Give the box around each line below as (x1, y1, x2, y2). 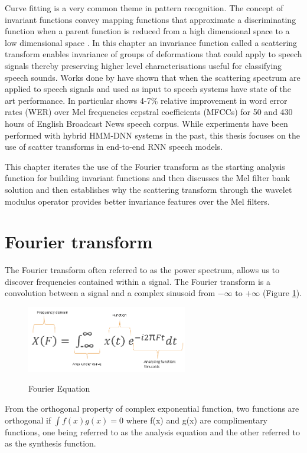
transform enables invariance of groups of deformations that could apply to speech (5, 48, 302, 60)
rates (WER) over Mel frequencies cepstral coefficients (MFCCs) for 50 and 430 (5, 106, 293, 118)
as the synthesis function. (5, 437, 96, 449)
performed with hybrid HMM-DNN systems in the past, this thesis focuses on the (5, 129, 300, 141)
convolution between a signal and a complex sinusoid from (5, 287, 215, 299)
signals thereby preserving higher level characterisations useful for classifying (5, 59, 282, 71)
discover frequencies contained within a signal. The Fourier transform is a (5, 275, 270, 287)
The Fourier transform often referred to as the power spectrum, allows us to (5, 264, 280, 276)
